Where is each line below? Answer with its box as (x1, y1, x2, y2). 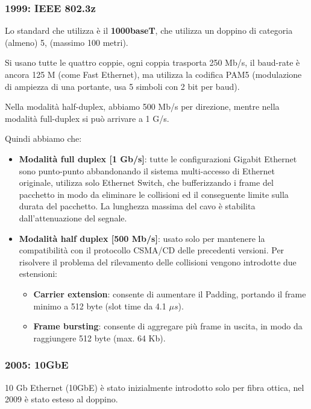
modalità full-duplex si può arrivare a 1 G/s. (5, 112, 169, 124)
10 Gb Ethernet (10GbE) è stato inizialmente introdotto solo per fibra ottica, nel (5, 381, 304, 393)
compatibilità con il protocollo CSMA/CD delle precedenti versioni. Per (19, 244, 284, 256)
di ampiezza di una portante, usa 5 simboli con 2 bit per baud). (5, 80, 240, 92)
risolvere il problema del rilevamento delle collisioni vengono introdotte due (19, 255, 297, 268)
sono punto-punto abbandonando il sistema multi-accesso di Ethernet (19, 164, 275, 177)
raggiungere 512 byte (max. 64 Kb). (33, 331, 166, 344)
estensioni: (19, 267, 57, 280)
